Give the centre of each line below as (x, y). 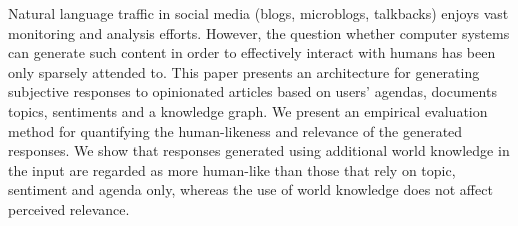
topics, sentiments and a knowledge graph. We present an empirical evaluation (248, 110)
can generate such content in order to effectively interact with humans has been (252, 52)
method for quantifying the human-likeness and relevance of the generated (235, 130)
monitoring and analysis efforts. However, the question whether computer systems (259, 32)
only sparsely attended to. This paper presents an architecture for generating (244, 71)
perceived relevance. (69, 208)
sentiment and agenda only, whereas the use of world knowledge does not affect (250, 189)
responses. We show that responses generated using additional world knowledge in (259, 150)
